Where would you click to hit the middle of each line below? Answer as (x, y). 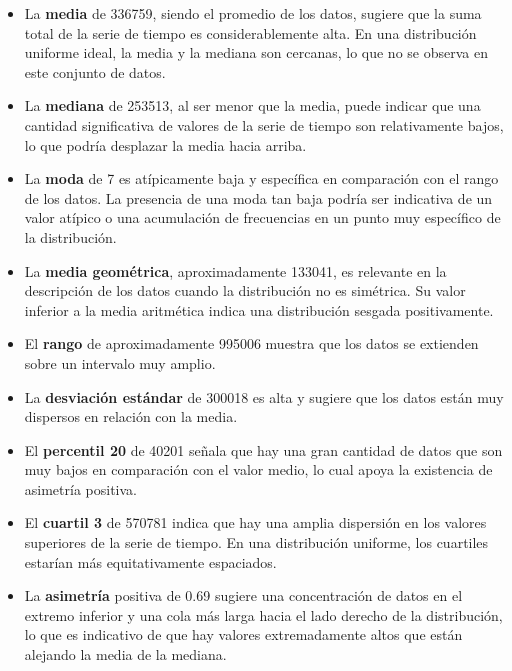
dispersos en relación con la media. (131, 416)
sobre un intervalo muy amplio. (120, 362)
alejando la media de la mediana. (125, 654)
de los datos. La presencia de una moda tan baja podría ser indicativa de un (258, 197)
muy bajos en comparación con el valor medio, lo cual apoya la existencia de (258, 469)
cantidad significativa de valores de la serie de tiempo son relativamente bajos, (264, 124)
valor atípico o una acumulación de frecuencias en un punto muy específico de (262, 217)
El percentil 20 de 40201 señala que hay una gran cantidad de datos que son (263, 449)
